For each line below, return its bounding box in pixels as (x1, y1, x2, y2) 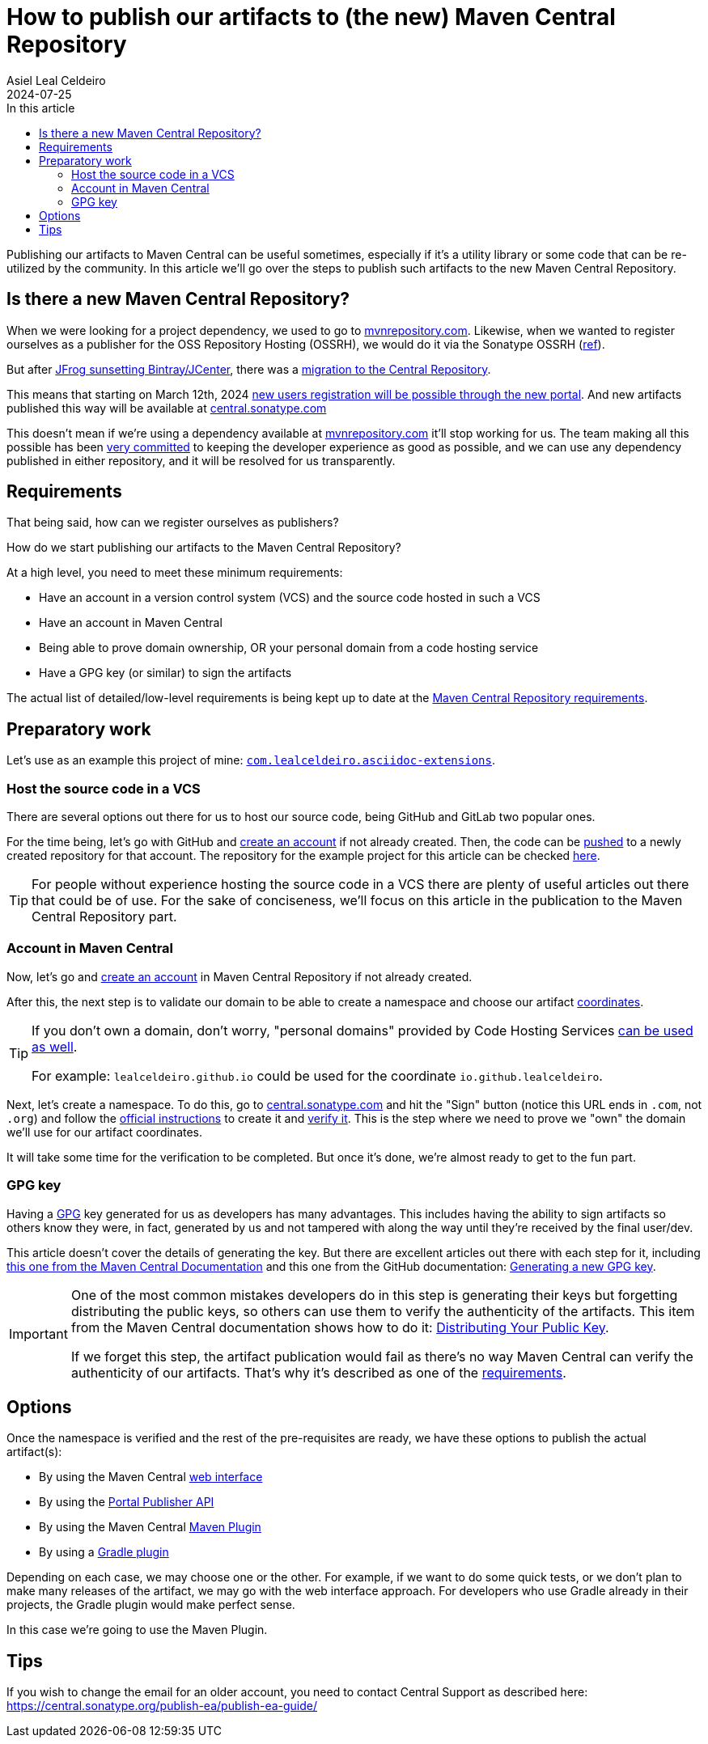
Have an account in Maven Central (39, 616, 223, 630)
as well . (32, 1038, 78, 1055)
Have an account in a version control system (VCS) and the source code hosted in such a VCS (39, 591, 541, 605)
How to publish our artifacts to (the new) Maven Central (6, 3, 616, 31)
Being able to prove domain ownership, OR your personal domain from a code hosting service (39, 641, 539, 655)
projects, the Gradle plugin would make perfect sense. (6, 1598, 295, 1612)
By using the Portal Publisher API (39, 1495, 214, 1509)
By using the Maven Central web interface (39, 1470, 263, 1484)
